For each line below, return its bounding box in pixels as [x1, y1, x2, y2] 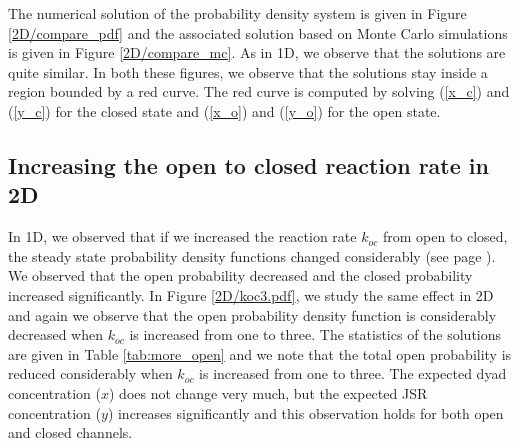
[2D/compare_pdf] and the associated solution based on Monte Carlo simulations [8, 22, 508, 43]
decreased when [8, 324, 103, 345]
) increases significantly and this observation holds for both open [107, 402, 504, 423]
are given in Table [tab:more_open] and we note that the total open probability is [8, 343, 512, 364]
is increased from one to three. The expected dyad [199, 363, 507, 384]
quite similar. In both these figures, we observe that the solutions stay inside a [8, 61, 488, 82]
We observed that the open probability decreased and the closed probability [8, 265, 473, 286]
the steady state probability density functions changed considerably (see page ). [8, 245, 496, 266]
